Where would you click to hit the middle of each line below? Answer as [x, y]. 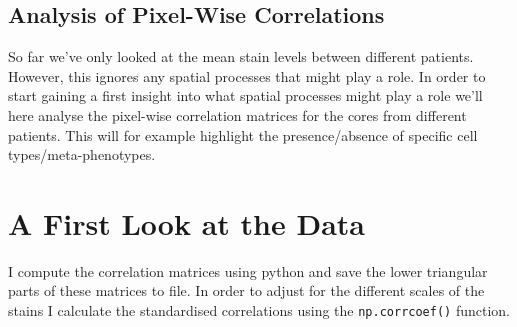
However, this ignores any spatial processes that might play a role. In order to [247, 75]
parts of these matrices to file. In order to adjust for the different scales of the [246, 290]
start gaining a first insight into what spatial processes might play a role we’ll [245, 95]
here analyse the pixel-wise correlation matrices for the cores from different [237, 114]
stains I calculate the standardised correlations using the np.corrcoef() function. [259, 310]
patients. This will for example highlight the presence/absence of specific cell [243, 134]
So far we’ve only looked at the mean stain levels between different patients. [241, 56]
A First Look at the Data [186, 222]
